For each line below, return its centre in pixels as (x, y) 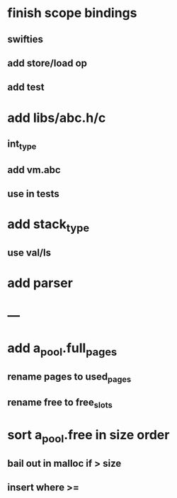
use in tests (34, 194)
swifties (25, 39)
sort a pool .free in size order (88, 436)
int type (22, 145)
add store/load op (47, 63)
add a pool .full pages (62, 349)
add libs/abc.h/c (57, 118)
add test (26, 87)
